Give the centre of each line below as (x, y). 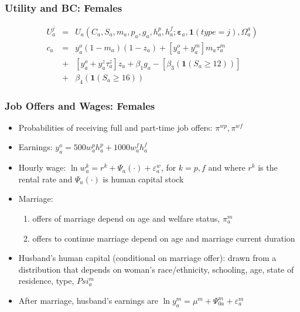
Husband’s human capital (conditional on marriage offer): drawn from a (147, 258)
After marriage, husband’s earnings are (88, 300)
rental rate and (45, 179)
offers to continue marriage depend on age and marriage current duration (164, 238)
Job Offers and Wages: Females (80, 105)
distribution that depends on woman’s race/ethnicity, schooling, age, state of (156, 269)
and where (227, 167)
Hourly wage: (42, 167)
